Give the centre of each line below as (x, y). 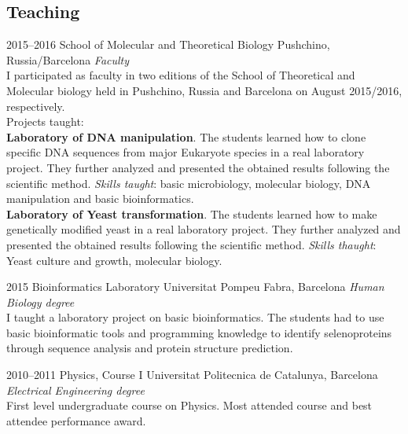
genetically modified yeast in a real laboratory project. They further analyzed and (204, 229)
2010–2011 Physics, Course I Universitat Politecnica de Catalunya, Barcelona (192, 375)
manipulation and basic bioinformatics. (100, 199)
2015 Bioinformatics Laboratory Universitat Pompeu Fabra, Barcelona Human (195, 287)
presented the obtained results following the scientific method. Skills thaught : (191, 244)
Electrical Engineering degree (75, 390)
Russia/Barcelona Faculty (68, 59)
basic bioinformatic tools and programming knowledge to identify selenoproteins (199, 332)
